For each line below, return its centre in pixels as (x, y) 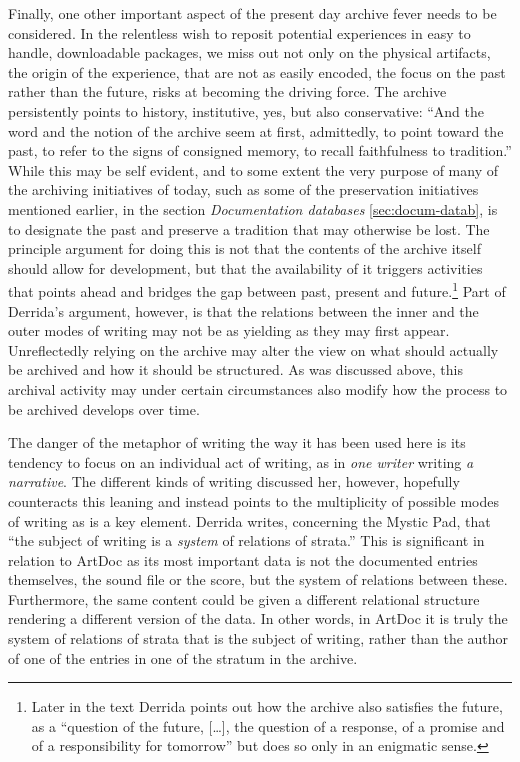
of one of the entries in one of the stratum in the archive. (183, 657)
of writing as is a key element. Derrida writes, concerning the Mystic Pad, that (249, 520)
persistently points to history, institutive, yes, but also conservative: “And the (246, 110)
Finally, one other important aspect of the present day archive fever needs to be (252, 13)
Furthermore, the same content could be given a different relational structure (244, 598)
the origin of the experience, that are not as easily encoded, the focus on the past (257, 71)
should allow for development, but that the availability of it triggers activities (245, 267)
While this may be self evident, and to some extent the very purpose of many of (253, 169)
